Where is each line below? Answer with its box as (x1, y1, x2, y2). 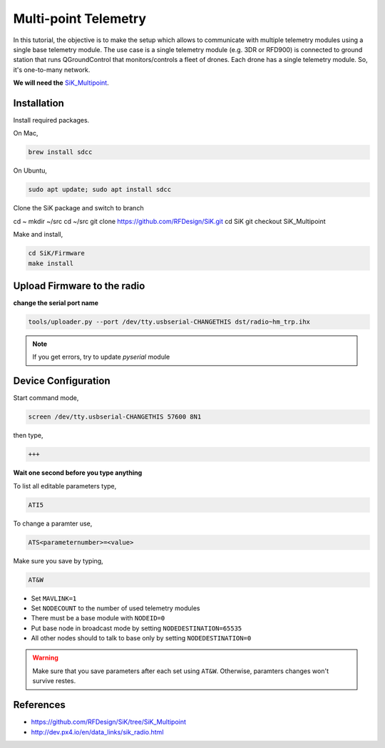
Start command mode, (13, 394, 79, 402)
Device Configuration (13, 375, 111, 387)
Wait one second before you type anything (13, 468, 143, 477)
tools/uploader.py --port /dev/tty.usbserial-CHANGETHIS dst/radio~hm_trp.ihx (28, 317, 310, 326)
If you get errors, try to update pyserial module (32, 353, 170, 362)
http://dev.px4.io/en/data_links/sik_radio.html (31, 727, 164, 736)
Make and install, (13, 230, 63, 239)
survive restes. (32, 677, 76, 685)
